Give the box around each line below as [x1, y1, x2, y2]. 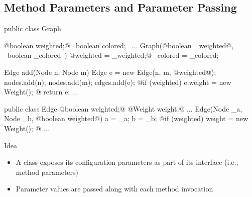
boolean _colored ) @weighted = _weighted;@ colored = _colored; [7, 50, 219, 60]
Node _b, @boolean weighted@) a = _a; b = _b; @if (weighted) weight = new [4, 113, 248, 124]
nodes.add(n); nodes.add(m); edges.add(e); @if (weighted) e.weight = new [4, 76, 231, 87]
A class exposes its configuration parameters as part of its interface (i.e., [16, 157, 238, 167]
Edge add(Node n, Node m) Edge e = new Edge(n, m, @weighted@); [4, 66, 216, 77]
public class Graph [4, 23, 61, 34]
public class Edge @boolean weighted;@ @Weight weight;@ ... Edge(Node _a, [4, 103, 242, 114]
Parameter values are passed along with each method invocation [16, 183, 213, 194]
